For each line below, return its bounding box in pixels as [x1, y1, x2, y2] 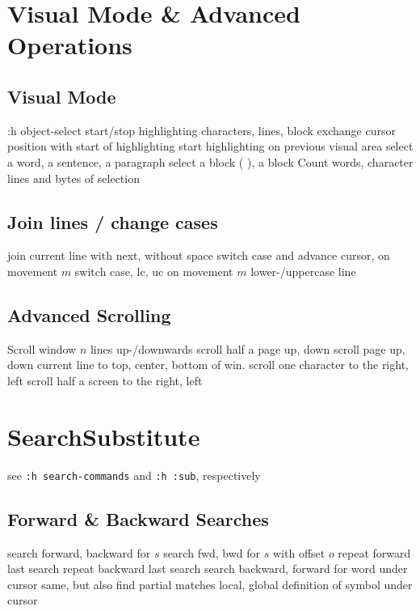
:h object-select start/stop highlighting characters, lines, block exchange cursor [7, 121, 396, 138]
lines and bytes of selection [7, 169, 140, 186]
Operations [7, 28, 132, 62]
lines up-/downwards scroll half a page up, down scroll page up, [90, 340, 405, 357]
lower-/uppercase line [250, 262, 356, 279]
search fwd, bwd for [163, 544, 261, 561]
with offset [272, 544, 325, 561]
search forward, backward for [7, 544, 151, 561]
